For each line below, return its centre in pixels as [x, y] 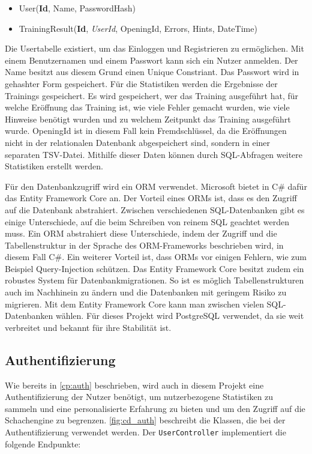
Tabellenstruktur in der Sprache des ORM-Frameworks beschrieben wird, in [144, 245]
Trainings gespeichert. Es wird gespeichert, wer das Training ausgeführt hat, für [152, 95]
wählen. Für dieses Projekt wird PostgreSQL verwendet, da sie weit [180, 316]
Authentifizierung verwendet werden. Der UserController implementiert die [145, 432]
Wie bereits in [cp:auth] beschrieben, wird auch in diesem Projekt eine [134, 385]
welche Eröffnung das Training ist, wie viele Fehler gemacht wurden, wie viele [147, 107]
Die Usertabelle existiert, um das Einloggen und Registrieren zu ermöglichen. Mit [154, 48]
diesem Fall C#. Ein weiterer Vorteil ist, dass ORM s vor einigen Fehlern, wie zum [156, 257]
